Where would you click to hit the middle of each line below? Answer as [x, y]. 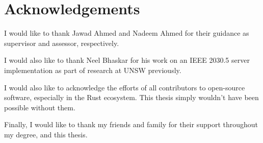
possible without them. [40, 107]
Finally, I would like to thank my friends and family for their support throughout [131, 124]
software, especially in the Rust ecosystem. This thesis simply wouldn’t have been [131, 97]
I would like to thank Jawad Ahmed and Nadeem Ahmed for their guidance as [127, 33]
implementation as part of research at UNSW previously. [93, 70]
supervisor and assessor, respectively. [62, 43]
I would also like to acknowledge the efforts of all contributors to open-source [125, 87]
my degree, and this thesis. [46, 134]
